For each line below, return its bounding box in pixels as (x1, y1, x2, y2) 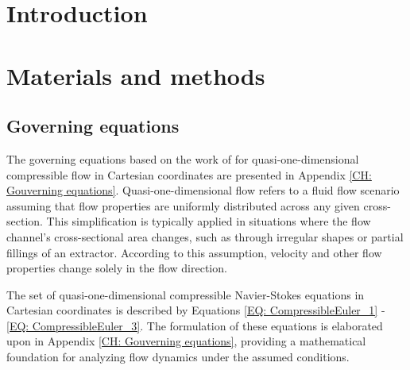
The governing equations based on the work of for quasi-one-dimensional (6, 150, 359, 167)
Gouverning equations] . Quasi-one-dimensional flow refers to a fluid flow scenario (6, 182, 400, 198)
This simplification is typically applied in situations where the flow (46, 213, 371, 229)
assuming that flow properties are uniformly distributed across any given (6, 197, 360, 214)
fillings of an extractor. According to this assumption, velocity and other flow (6, 244, 382, 260)
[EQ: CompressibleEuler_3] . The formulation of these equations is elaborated (6, 317, 383, 333)
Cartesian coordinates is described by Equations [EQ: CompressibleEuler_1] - (6, 302, 385, 318)
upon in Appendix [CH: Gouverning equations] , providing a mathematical (6, 333, 366, 349)
